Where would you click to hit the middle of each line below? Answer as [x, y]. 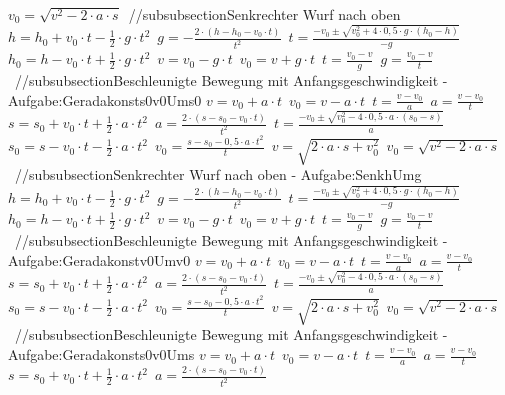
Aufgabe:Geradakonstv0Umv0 [99, 259]
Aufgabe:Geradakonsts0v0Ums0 [105, 99]
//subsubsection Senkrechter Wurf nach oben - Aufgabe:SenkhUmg [218, 174]
